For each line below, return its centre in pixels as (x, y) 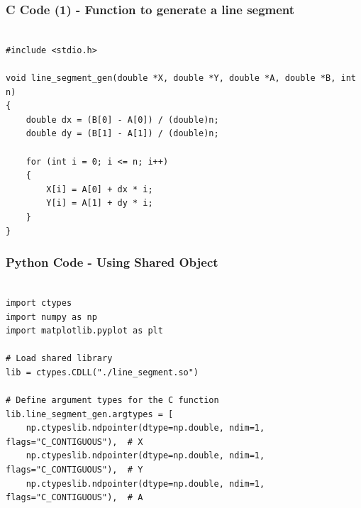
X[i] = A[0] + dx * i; (100, 189)
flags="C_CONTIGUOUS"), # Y (74, 470)
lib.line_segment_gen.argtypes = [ (90, 414)
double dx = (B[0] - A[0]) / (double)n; (122, 120)
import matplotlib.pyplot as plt (84, 331)
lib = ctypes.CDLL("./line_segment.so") (102, 372)
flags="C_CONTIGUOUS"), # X (74, 442)
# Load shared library (59, 359)
